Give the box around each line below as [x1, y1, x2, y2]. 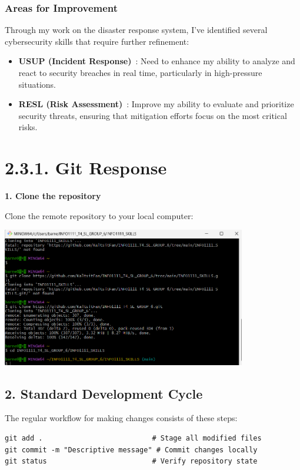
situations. [18, 78, 56, 90]
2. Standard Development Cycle [5, 384, 203, 402]
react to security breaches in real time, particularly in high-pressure [18, 67, 262, 78]
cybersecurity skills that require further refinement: [5, 35, 189, 47]
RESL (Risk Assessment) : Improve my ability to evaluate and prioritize [18, 98, 294, 110]
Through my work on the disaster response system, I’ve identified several [5, 24, 268, 36]
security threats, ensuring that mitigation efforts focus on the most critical [18, 109, 287, 121]
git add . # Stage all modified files [5, 434, 262, 442]
